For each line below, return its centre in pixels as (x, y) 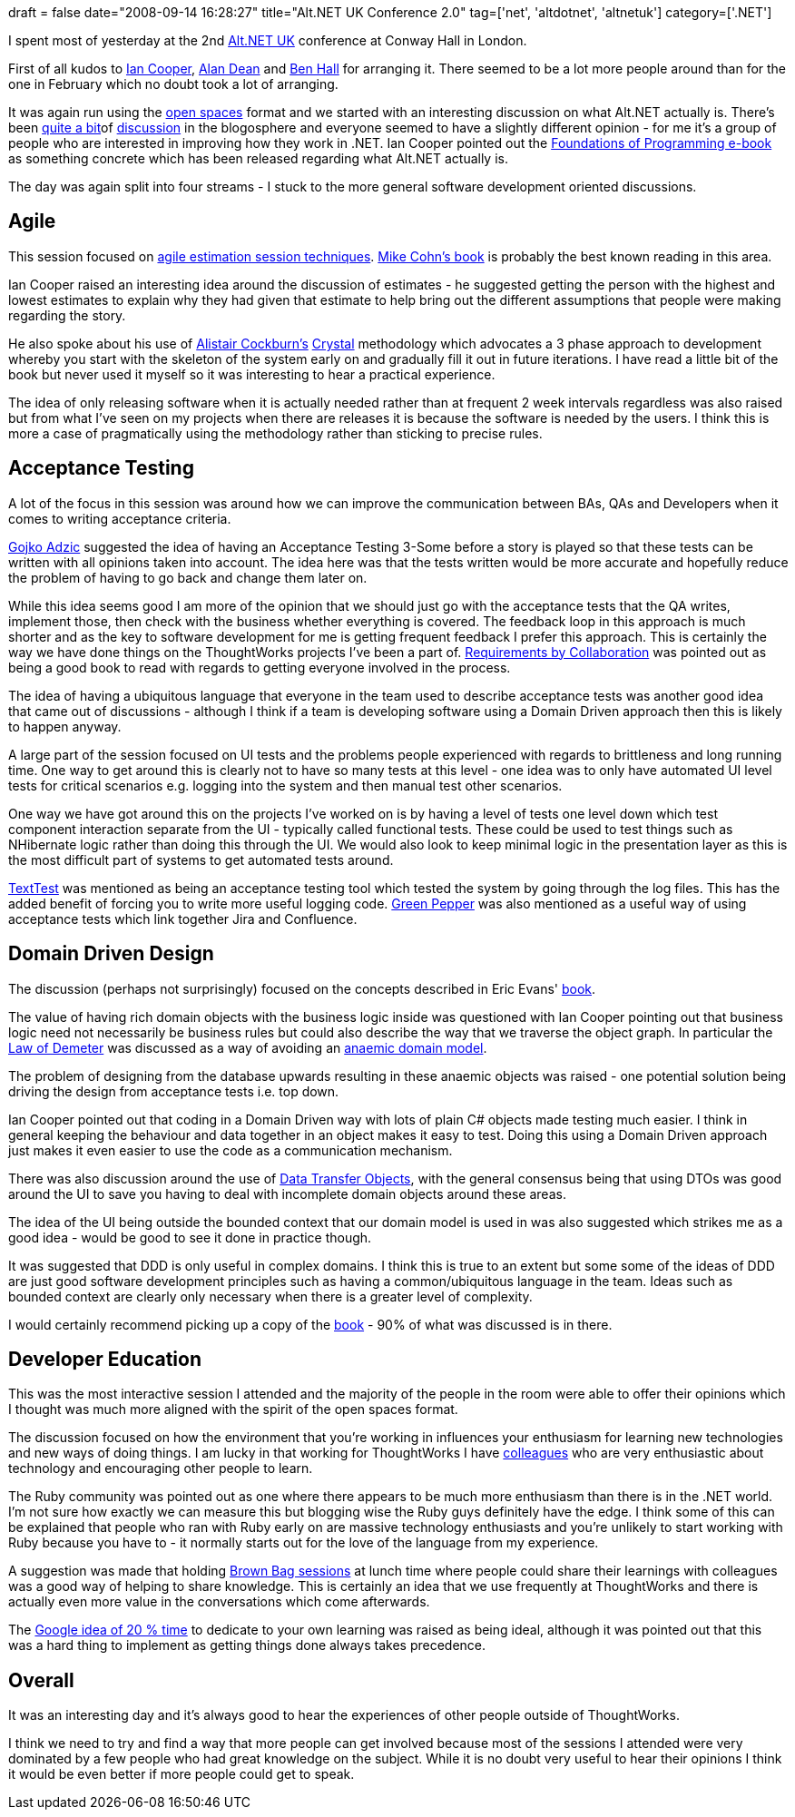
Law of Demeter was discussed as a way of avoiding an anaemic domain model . (248, 1047)
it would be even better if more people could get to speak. (182, 1774)
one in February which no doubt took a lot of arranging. (173, 84)
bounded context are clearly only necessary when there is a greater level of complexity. (270, 1296)
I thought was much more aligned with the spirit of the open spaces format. (233, 1409)
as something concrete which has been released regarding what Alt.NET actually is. (258, 158)
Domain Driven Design (111, 954)
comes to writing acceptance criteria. (120, 518)
